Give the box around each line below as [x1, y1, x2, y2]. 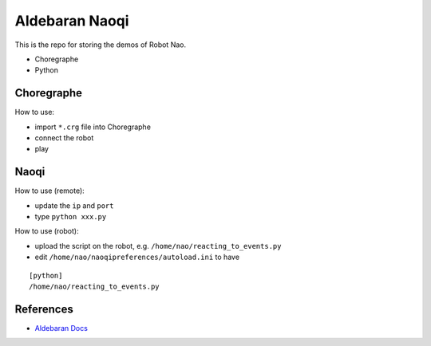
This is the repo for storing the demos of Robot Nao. [14, 40, 187, 49]
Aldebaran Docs [34, 323, 88, 332]
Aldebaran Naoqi [14, 12, 129, 29]
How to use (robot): [14, 226, 79, 236]
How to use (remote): [14, 186, 85, 195]
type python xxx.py [34, 212, 107, 222]
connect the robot [34, 133, 94, 143]
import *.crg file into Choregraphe [34, 122, 152, 132]
